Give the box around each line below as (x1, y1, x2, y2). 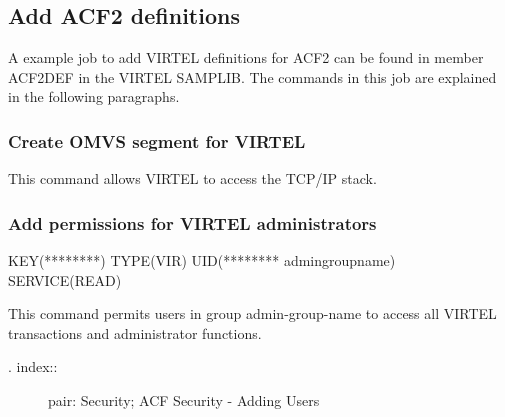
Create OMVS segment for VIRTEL (8, 128, 306, 153)
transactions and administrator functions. (8, 322, 262, 343)
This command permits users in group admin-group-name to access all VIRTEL (8, 303, 497, 324)
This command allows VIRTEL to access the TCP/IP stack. (8, 168, 377, 189)
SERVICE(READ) (8, 269, 122, 290)
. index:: (8, 356, 58, 377)
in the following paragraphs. (8, 86, 180, 107)
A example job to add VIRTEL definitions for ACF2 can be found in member (8, 47, 484, 68)
